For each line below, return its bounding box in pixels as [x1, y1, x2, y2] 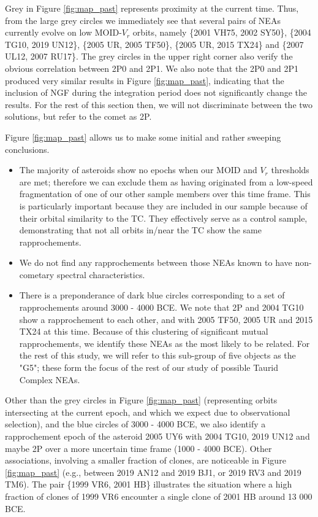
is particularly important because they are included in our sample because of [19, 199, 308, 212]
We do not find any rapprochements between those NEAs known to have [19, 256, 292, 269]
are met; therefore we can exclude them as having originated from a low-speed [19, 175, 313, 188]
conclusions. [5, 142, 50, 155]
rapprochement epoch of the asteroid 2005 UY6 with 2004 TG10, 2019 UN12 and [5, 430, 310, 442]
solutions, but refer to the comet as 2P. [5, 110, 152, 123]
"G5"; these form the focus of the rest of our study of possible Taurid [19, 361, 279, 374]
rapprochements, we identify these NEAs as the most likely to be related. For [19, 336, 310, 349]
